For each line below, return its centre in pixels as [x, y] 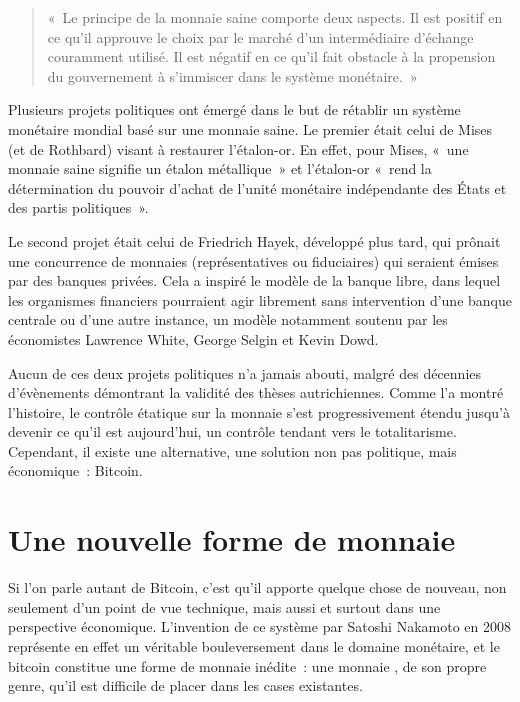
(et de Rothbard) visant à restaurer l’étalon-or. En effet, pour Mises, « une [238, 148]
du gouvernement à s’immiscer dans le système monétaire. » [232, 75]
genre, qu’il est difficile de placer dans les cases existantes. [185, 685]
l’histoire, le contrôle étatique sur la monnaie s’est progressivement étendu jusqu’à [259, 411]
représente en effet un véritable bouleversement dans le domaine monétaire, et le [254, 645]
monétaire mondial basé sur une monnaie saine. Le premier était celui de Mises [250, 128]
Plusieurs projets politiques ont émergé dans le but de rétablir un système [234, 109]
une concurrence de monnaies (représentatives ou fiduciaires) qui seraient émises [253, 260]
